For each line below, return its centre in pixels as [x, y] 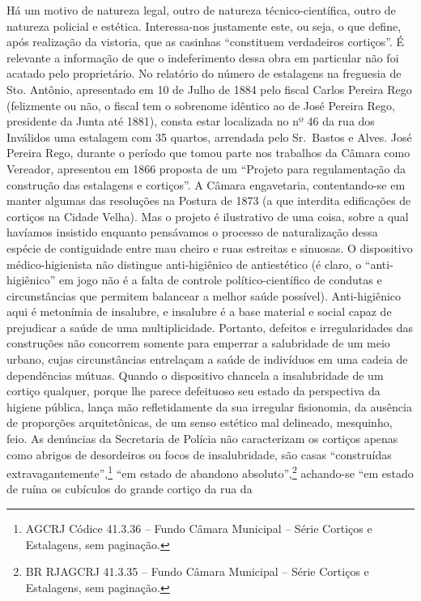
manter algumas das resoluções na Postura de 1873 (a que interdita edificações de [209, 200]
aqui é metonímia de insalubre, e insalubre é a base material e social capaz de [199, 311]
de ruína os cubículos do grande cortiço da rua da [130, 489]
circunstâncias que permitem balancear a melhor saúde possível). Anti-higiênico [204, 295]
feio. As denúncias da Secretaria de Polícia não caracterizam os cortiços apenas [202, 439]
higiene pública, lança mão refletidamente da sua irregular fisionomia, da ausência [209, 406]
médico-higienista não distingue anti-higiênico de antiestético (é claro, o [184, 264]
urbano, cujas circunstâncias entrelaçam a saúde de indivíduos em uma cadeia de [207, 359]
